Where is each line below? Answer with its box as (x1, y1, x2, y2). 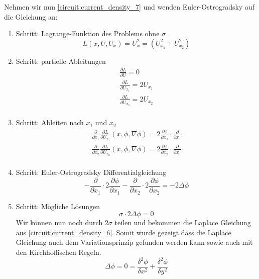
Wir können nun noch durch (16, 217, 103, 228)
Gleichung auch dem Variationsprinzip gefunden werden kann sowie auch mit (16, 237, 253, 247)
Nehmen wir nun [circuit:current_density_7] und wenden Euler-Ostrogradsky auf (4, 2, 254, 12)
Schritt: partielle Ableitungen (16, 55, 106, 66)
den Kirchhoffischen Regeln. (16, 246, 101, 257)
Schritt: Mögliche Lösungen (16, 201, 100, 211)
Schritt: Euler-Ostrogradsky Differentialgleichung (16, 167, 167, 177)
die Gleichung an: (4, 11, 58, 22)
